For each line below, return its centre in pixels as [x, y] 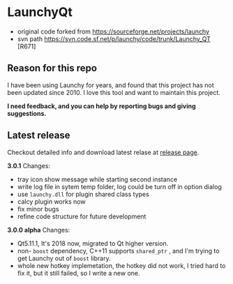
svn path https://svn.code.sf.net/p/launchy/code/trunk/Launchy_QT [114, 38]
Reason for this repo [52, 68]
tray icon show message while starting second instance [97, 179]
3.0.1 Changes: [29, 165]
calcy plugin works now [51, 201]
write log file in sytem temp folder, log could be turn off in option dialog [119, 186]
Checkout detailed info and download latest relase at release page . [103, 152]
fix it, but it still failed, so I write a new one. [79, 273]
